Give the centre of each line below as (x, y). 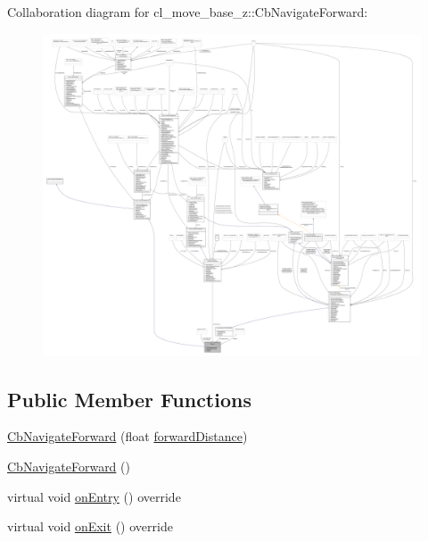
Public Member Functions (129, 399)
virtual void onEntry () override (94, 496)
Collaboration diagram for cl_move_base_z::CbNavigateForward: (188, 12)
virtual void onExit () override (90, 526)
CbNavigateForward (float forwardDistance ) (128, 436)
